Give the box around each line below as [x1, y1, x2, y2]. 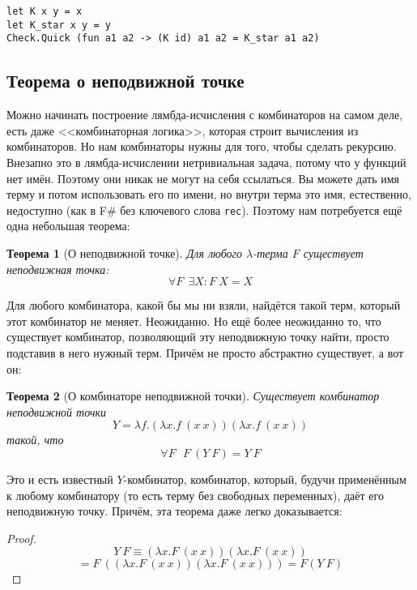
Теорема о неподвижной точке [6, 68, 245, 93]
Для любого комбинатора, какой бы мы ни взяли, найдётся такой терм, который [6, 297, 401, 314]
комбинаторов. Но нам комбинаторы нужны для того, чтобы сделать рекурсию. [6, 138, 397, 155]
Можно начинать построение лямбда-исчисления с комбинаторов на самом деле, [6, 106, 403, 123]
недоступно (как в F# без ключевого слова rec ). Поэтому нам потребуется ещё [6, 201, 402, 218]
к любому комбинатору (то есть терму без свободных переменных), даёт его [6, 486, 384, 503]
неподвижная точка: [6, 260, 109, 277]
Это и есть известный [6, 470, 113, 487]
